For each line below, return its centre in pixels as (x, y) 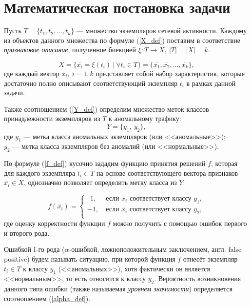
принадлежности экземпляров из (52, 118)
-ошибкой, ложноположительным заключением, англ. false (155, 249)
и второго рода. (27, 233)
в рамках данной (211, 83)
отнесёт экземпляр (210, 259)
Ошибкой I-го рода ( (34, 249)
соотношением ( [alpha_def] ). (47, 298)
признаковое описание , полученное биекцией (70, 50)
